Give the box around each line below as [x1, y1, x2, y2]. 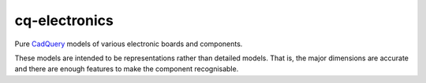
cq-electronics [14, 12, 114, 29]
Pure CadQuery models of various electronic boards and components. [14, 39, 243, 49]
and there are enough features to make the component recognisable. [14, 64, 239, 74]
